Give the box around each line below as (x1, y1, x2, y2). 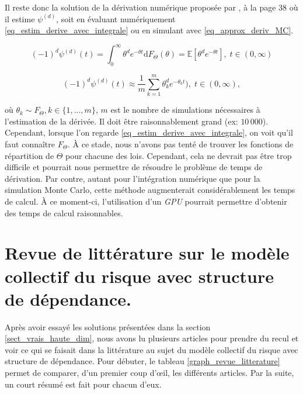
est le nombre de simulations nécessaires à (110, 103, 260, 116)
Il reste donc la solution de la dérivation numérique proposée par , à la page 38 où (5, 1, 298, 13)
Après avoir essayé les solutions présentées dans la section (5, 320, 211, 333)
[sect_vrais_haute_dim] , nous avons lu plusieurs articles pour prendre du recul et (5, 332, 299, 344)
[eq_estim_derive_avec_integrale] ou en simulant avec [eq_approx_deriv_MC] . (5, 24, 294, 36)
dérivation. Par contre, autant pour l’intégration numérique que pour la (5, 172, 260, 184)
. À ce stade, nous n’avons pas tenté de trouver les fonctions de (67, 137, 294, 150)
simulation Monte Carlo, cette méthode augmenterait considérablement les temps (5, 184, 295, 196)
